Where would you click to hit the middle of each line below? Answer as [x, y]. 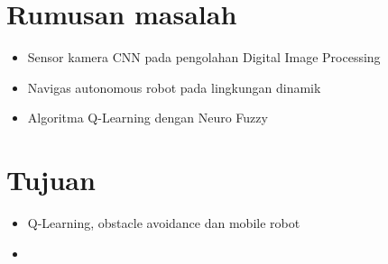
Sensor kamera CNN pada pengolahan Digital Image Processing [204, 57]
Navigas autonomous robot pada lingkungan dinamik [174, 87]
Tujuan [51, 180]
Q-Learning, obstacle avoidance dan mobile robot [164, 223]
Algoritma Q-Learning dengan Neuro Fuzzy [148, 118]
